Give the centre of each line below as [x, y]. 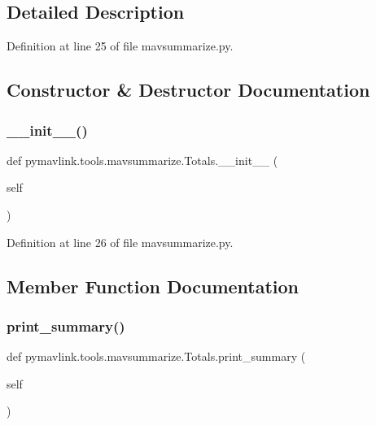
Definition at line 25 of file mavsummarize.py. [120, 46]
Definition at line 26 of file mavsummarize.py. [120, 242]
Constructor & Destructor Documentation [188, 90]
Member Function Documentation [153, 286]
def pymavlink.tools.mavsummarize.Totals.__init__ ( [142, 160]
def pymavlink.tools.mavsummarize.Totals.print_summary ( [156, 356]
